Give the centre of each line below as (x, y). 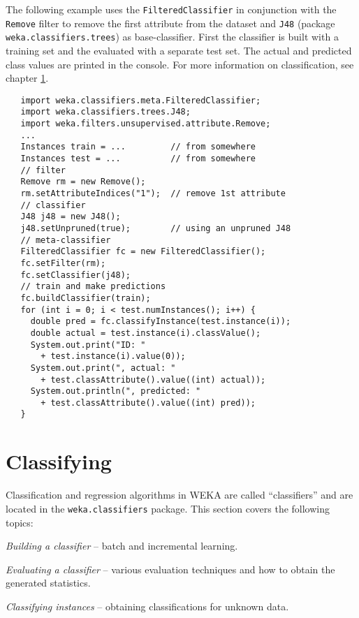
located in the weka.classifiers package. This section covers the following (168, 508)
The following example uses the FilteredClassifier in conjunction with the (171, 9)
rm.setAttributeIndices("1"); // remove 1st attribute (153, 193)
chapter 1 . (27, 78)
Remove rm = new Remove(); (83, 182)
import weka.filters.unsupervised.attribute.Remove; (146, 124)
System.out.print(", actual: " (103, 368)
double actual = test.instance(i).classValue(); (146, 333)
